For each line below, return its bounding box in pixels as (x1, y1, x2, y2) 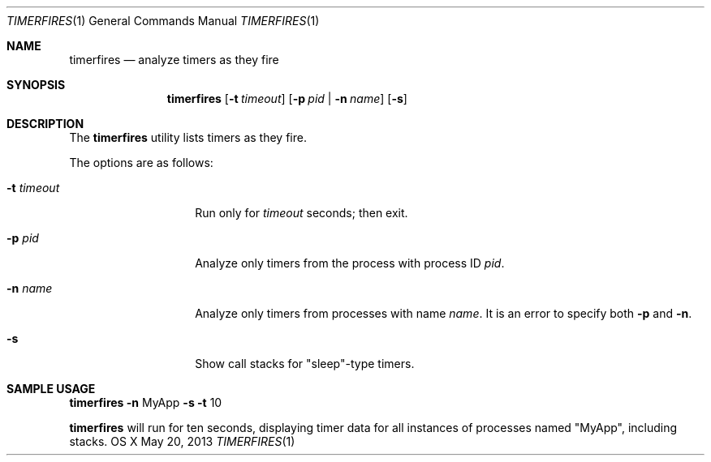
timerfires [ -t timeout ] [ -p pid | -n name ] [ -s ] (166, 92, 407, 105)
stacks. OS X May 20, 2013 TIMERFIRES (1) (69, 434, 295, 448)
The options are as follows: (69, 156, 213, 169)
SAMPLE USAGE (6, 382, 96, 396)
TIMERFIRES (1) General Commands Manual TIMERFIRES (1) (6, 14, 320, 28)
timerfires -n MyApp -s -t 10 (69, 396, 222, 409)
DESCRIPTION (6, 117, 84, 130)
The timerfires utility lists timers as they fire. (69, 130, 307, 144)
